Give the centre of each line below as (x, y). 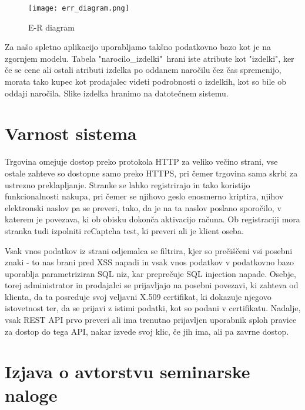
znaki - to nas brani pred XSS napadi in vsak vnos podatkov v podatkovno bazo (149, 262)
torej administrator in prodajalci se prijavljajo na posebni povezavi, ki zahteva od (152, 285)
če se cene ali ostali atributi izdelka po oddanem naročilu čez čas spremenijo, (143, 70)
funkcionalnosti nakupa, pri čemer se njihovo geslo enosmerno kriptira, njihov (144, 196)
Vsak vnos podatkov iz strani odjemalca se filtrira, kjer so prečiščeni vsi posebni (149, 250)
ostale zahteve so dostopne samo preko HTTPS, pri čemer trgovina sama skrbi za (151, 173)
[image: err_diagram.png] (79, 8)
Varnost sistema (71, 133)
